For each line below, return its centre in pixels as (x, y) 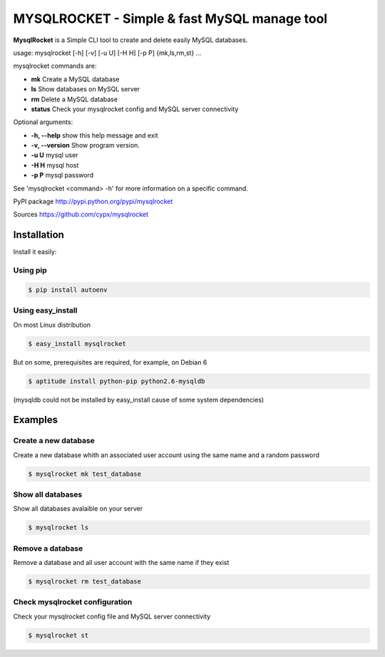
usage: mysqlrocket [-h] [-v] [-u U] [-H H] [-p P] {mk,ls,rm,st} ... (107, 53)
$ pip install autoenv (68, 290)
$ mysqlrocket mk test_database (85, 474)
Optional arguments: (43, 122)
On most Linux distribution (52, 325)
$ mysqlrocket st (58, 635)
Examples (36, 420)
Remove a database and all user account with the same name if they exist (121, 563)
